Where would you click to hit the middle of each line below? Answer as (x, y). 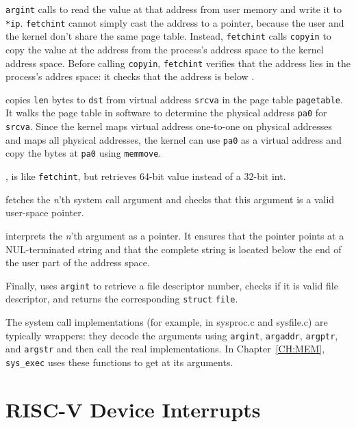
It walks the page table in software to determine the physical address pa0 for (166, 113)
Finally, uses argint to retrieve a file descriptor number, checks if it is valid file (172, 285)
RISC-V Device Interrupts (133, 409)
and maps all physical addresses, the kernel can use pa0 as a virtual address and (174, 139)
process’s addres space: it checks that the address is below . (130, 76)
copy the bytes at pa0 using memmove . (84, 153)
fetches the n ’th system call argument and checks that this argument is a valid (170, 199)
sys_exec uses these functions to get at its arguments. (119, 362)
